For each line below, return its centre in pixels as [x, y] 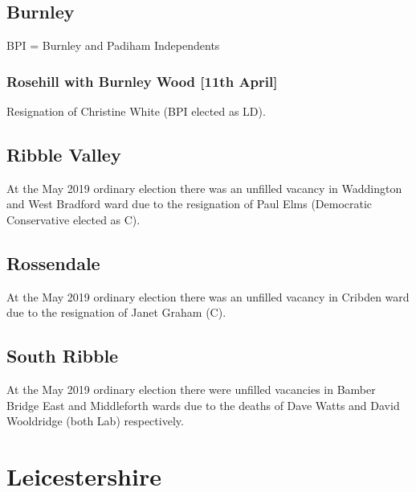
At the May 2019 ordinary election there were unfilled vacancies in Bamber [191, 389]
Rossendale [53, 262]
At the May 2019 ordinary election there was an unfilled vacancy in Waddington [204, 188]
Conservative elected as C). [73, 219]
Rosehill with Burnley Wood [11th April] [142, 81]
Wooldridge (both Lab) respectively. [95, 421]
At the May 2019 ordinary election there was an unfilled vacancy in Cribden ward [208, 296]
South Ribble [63, 356]
